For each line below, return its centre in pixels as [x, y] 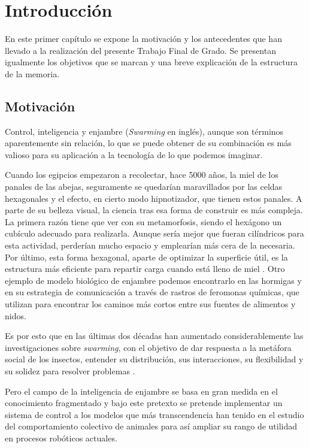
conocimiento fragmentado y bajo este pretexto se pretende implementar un [144, 403]
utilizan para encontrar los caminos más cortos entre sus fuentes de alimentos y [150, 304]
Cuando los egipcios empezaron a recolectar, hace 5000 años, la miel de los [142, 175]
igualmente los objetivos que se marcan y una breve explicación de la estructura [151, 62]
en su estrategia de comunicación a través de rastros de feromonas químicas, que [152, 292]
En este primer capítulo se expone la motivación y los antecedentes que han [143, 39]
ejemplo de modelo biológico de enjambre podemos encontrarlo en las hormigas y [153, 280]
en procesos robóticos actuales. [61, 438]
